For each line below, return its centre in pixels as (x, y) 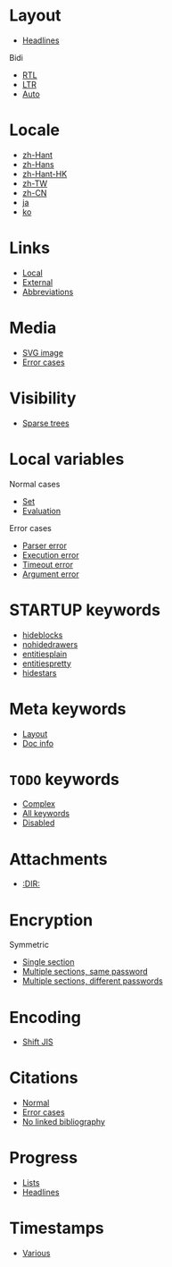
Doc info (38, 743)
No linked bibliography (63, 1122)
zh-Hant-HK (45, 173)
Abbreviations (48, 291)
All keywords (45, 814)
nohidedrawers (50, 644)
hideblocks (42, 635)
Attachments (59, 859)
